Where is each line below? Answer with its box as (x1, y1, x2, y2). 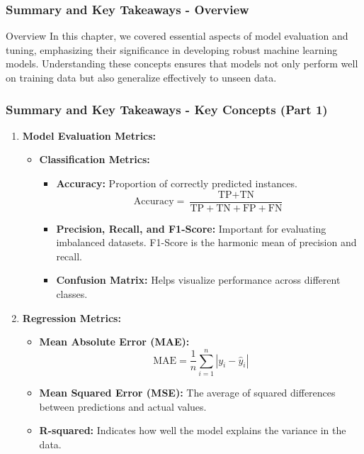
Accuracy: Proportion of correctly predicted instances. (56, 176, 297, 190)
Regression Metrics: (22, 310, 121, 325)
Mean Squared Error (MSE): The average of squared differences (39, 384, 336, 399)
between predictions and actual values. (39, 399, 207, 414)
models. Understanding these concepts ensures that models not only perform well (6, 56, 358, 71)
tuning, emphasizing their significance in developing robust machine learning (6, 42, 338, 57)
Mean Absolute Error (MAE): (39, 334, 190, 349)
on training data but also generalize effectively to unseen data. (6, 70, 277, 84)
